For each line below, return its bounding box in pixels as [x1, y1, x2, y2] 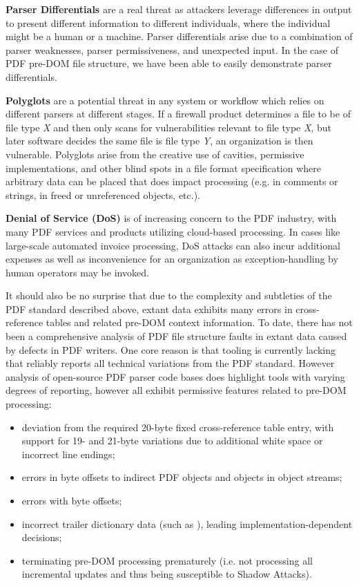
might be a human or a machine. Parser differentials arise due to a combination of [6, 29, 353, 44]
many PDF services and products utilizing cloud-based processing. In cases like [6, 224, 340, 238]
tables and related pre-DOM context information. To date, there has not [46, 315, 353, 330]
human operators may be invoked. [6, 265, 149, 279]
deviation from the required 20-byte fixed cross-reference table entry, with [21, 419, 334, 434]
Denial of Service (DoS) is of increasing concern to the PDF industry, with [6, 211, 337, 225]
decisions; [21, 530, 62, 545]
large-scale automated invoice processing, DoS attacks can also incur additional [6, 238, 340, 252]
